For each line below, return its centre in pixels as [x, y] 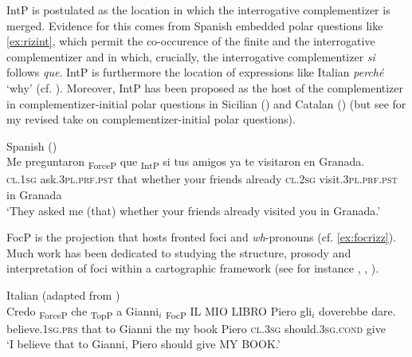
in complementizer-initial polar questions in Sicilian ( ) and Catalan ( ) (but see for [206, 103]
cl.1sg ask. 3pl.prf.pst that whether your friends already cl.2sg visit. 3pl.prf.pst [202, 179]
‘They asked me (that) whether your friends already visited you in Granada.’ [194, 210]
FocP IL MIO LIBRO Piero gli [239, 312]
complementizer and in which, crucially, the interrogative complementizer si [191, 56]
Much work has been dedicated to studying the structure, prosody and [179, 252]
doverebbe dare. [357, 310]
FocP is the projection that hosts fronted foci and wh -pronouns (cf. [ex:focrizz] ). [202, 237]
